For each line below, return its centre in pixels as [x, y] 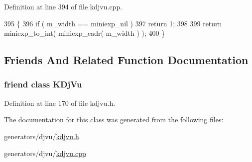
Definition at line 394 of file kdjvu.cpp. [63, 6]
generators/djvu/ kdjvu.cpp [45, 153]
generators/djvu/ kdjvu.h [42, 136]
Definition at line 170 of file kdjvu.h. [60, 103]
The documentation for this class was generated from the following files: [114, 120]
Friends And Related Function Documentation [126, 60]
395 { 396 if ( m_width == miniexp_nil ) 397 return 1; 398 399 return [113, 23]
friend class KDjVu [43, 84]
